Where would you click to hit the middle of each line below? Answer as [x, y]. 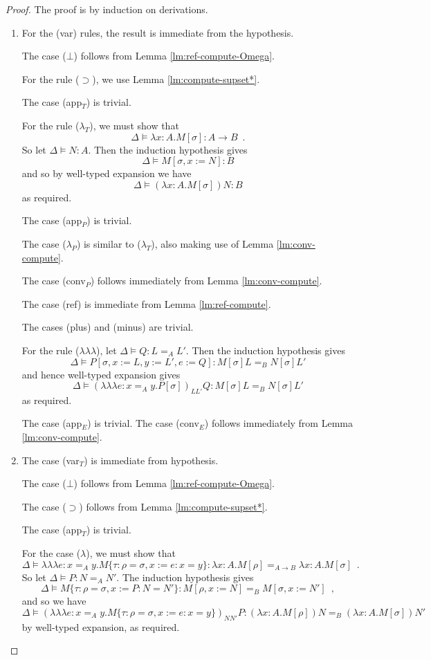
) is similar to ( [109, 243]
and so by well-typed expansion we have [107, 173]
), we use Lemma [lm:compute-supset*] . [176, 79]
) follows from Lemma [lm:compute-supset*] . [173, 506]
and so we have [54, 601]
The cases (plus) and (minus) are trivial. [108, 327]
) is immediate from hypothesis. [151, 460]
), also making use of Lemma [212, 243]
